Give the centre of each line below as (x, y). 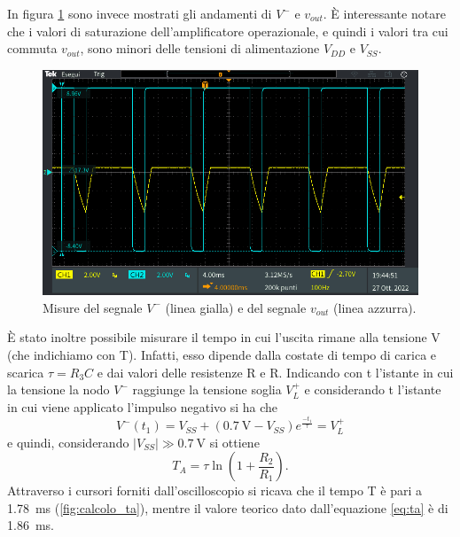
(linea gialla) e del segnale (236, 307)
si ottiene (234, 442)
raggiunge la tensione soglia (207, 389)
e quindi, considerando (68, 442)
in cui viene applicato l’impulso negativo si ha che (143, 406)
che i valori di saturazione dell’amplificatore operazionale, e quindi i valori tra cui (228, 31)
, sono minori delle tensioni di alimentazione (200, 48)
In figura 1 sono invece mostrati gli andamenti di (140, 13)
